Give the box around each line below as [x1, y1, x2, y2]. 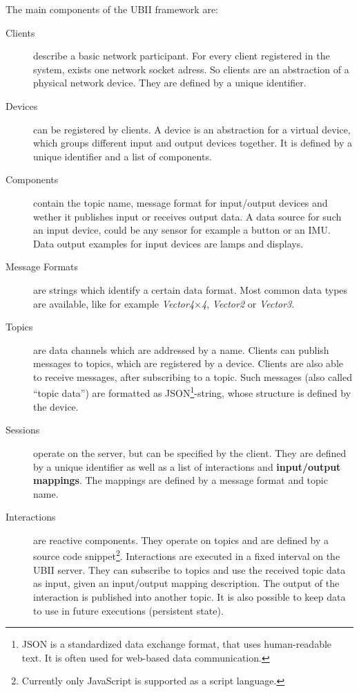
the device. [33, 399, 79, 413]
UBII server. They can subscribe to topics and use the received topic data [33, 562, 346, 577]
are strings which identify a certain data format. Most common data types [33, 282, 348, 297]
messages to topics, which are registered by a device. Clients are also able [33, 356, 343, 371]
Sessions [6, 422, 40, 437]
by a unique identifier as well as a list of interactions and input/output [33, 459, 341, 474]
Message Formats [6, 259, 79, 274]
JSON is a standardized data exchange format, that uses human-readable [21, 637, 332, 651]
